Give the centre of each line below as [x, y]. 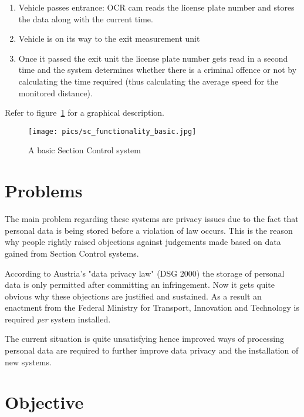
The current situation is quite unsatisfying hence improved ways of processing [144, 339]
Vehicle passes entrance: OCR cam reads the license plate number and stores [156, 7]
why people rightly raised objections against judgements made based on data [143, 242]
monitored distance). [55, 93]
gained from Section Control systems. [72, 253]
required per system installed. [58, 319]
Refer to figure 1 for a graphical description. [85, 112]
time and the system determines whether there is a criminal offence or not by [158, 70]
